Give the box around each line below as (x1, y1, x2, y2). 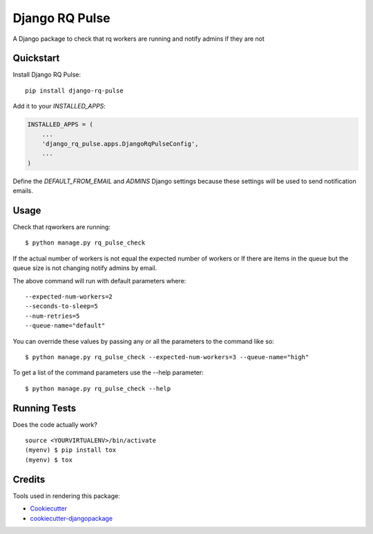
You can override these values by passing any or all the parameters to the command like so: (12, 337, 274, 345)
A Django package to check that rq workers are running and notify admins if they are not (12, 35, 265, 43)
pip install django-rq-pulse (25, 86, 124, 95)
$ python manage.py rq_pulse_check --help (25, 384, 171, 392)
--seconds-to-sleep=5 (25, 303, 98, 310)
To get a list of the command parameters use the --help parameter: (12, 368, 204, 376)
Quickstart (12, 53, 60, 64)
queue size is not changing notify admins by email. (12, 264, 157, 272)
